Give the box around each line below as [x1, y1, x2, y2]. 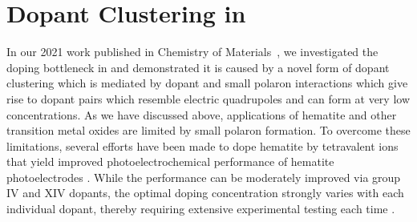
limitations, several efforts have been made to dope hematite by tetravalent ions [6, 137, 399, 154]
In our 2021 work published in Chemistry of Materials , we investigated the [6, 43, 379, 60]
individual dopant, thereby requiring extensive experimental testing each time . [6, 200, 395, 217]
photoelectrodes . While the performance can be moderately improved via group [6, 168, 401, 185]
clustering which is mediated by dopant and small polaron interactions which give [6, 75, 408, 91]
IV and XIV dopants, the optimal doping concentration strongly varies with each [6, 184, 404, 201]
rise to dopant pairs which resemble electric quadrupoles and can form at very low [6, 90, 411, 107]
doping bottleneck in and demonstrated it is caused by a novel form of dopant [6, 59, 390, 75]
